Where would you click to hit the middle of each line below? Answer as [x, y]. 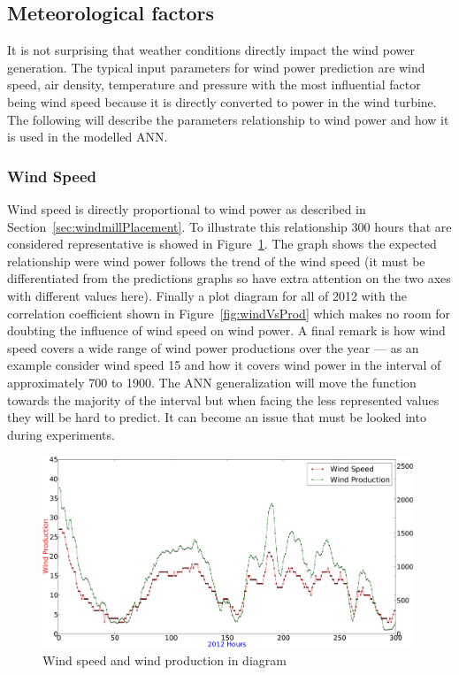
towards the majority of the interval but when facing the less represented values [223, 399]
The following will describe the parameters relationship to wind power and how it [228, 119]
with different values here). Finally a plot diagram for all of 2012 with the [207, 295]
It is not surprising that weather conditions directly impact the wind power [211, 50]
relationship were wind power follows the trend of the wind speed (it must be [216, 261]
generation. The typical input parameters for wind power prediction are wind [216, 67]
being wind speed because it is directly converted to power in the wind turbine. [222, 101]
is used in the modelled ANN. [88, 137]
